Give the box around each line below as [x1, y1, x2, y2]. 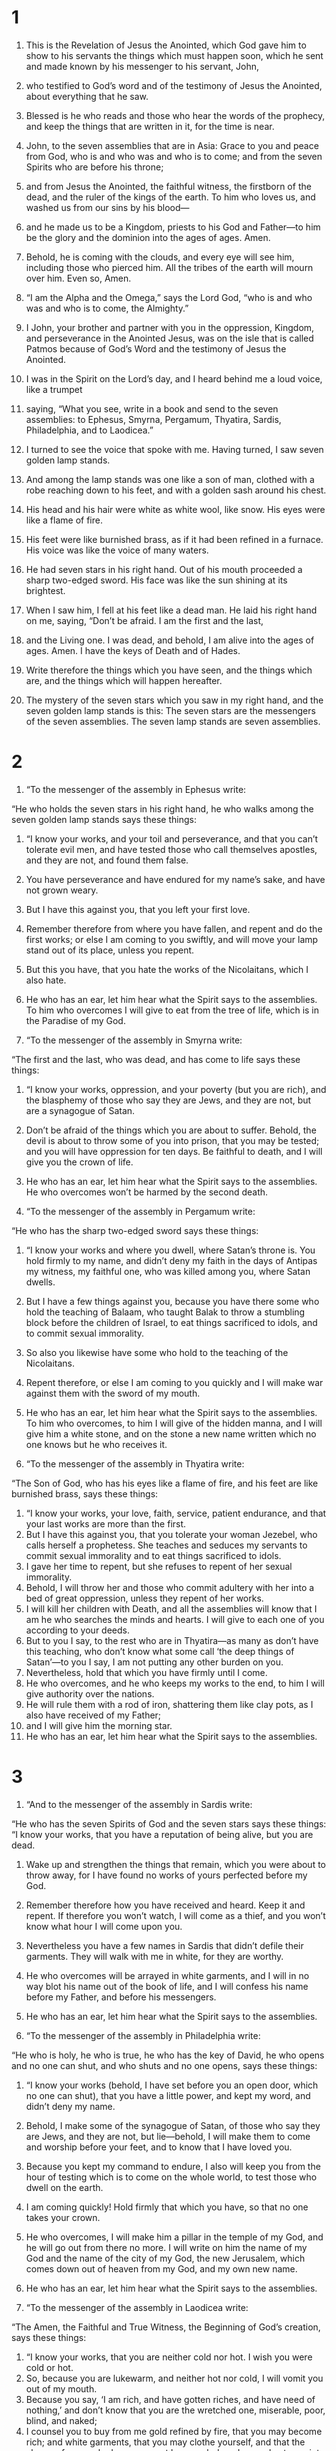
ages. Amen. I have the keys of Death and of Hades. [25, 644, 241, 656]
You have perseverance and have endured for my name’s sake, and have [25, 873, 326, 885]
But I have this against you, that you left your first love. [25, 903, 251, 915]
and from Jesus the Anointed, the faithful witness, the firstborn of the [25, 180, 312, 192]
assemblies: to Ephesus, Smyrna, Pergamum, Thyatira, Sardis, [25, 413, 282, 425]
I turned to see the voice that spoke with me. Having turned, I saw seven [25, 443, 324, 455]
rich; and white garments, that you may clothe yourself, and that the [25, 2436, 306, 2448]
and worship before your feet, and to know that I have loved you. [25, 2141, 293, 2153]
